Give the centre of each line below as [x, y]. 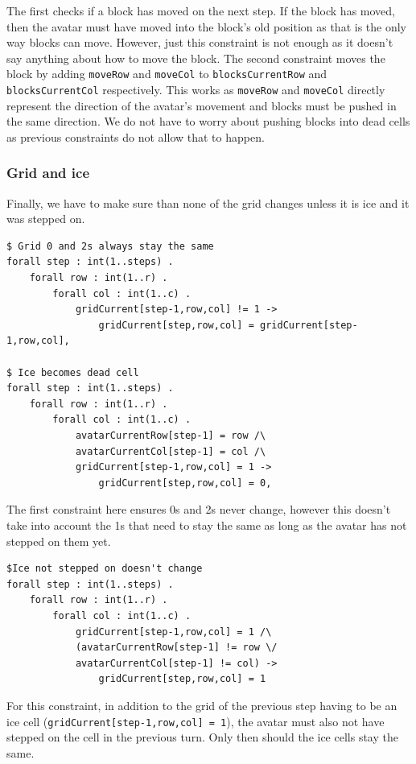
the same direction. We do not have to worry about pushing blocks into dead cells [208, 121]
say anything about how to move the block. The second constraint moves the [196, 58]
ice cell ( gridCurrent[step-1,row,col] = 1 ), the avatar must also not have [196, 721]
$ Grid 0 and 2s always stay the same [110, 246]
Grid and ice [48, 173]
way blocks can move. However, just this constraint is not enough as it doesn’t [200, 42]
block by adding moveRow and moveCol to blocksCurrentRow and [167, 74]
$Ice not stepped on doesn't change [105, 569]
